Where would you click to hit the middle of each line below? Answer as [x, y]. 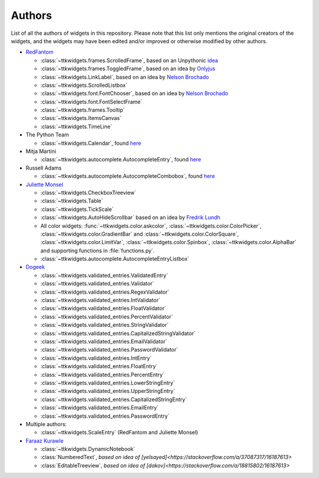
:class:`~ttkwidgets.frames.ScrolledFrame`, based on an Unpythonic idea [129, 60]
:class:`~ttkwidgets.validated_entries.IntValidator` [100, 300]
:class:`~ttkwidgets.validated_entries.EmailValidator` [104, 342]
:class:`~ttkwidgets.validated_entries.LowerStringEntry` [108, 383]
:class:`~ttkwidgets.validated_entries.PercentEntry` [102, 375]
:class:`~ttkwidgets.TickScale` [77, 209]
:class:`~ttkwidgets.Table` [72, 201]
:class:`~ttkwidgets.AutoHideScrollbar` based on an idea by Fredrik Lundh [131, 217]
